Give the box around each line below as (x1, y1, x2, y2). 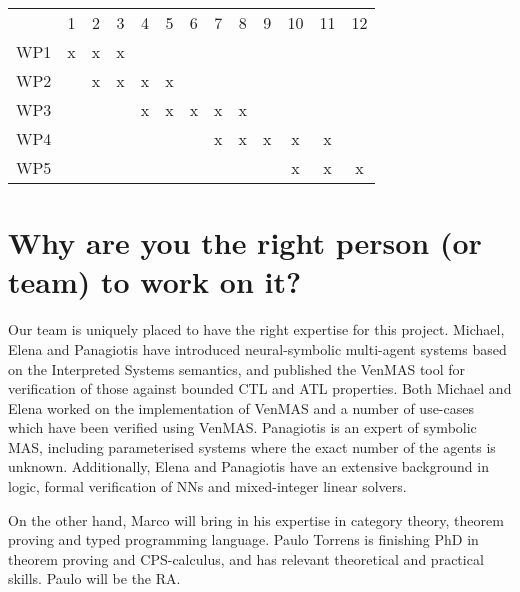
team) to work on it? (8, 261, 302, 302)
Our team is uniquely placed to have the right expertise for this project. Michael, (8, 319, 505, 340)
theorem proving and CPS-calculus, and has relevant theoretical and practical (8, 548, 484, 569)
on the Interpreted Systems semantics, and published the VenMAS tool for (8, 358, 466, 379)
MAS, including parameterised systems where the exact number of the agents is (8, 436, 496, 457)
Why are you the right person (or (8, 222, 482, 263)
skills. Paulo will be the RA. (8, 568, 181, 589)
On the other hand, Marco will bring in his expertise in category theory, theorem (8, 509, 504, 530)
